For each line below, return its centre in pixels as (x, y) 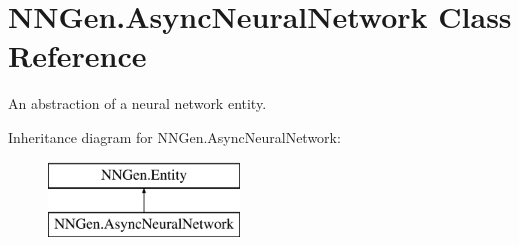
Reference (77, 55)
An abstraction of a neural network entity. (137, 103)
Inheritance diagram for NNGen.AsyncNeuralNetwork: (174, 136)
